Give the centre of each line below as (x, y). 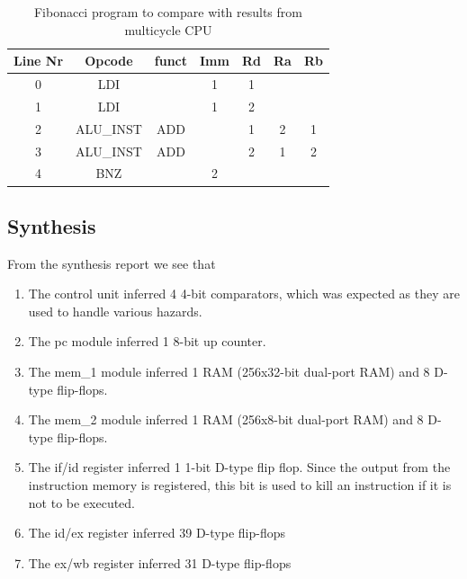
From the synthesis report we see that (112, 263)
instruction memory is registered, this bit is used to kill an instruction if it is (240, 485)
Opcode (109, 61)
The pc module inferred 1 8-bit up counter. (147, 341)
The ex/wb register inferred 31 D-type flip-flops (160, 562)
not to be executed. (82, 502)
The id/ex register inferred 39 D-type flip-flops (157, 533)
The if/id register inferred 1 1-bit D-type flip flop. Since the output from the (239, 467)
